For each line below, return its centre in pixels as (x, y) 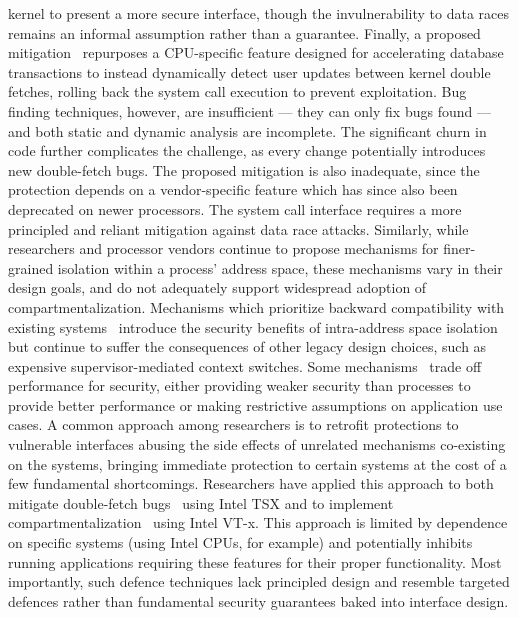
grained (31, 267)
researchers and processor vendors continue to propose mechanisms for (223, 248)
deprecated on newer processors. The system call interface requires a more (235, 208)
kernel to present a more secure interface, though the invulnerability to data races (258, 13)
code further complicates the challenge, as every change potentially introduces (247, 150)
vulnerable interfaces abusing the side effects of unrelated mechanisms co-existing (257, 444)
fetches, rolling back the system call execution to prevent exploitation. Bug (237, 91)
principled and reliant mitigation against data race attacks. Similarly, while (238, 228)
